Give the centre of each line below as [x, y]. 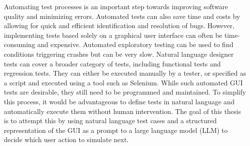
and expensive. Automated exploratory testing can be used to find [135, 44]
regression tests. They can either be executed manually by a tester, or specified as [125, 73]
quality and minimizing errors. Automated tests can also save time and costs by [122, 16]
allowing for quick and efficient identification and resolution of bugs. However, [119, 25]
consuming [20, 44]
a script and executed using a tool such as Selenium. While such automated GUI [124, 82]
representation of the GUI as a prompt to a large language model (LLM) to [116, 130]
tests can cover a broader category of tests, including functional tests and [112, 63]
